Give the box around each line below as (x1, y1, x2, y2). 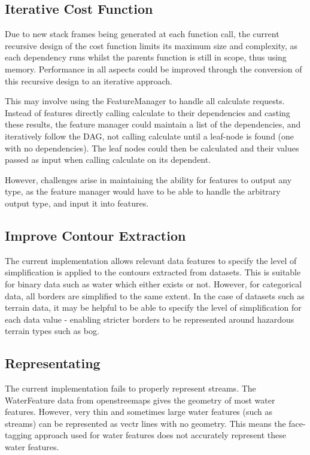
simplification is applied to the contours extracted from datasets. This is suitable (5, 266, 301, 278)
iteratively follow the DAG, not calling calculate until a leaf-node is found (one (5, 129, 294, 142)
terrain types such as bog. (5, 324, 99, 337)
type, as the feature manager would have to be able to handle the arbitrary (5, 185, 281, 198)
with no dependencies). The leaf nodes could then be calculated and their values (5, 141, 299, 154)
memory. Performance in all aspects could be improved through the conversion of (5, 62, 302, 75)
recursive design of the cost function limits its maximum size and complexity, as (5, 39, 298, 51)
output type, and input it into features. (5, 196, 149, 209)
